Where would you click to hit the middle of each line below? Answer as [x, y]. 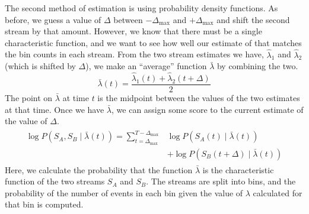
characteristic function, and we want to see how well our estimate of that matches [153, 42]
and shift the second [253, 19]
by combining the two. [257, 66]
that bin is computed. [44, 204]
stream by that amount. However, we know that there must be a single [133, 31]
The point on [29, 98]
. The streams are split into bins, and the [221, 181]
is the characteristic [238, 169]
